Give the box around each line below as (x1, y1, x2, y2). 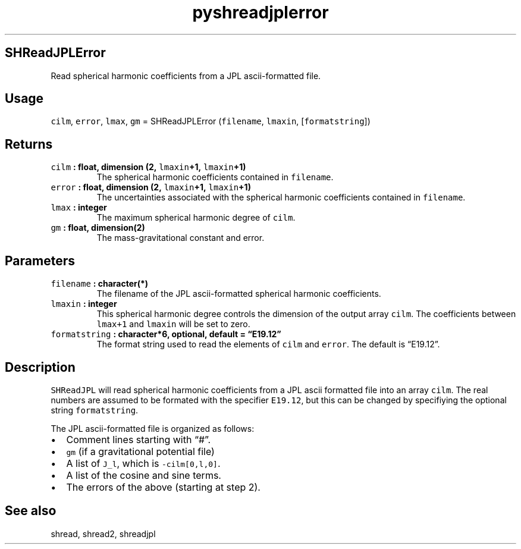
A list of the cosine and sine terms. (66, 469, 221, 481)
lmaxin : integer (51, 299, 117, 309)
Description (5, 359, 76, 375)
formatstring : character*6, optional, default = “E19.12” (51, 329, 281, 340)
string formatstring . (51, 404, 139, 415)
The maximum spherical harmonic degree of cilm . (96, 212, 296, 223)
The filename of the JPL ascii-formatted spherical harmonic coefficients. (96, 288, 381, 299)
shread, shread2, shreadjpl (51, 528, 156, 539)
